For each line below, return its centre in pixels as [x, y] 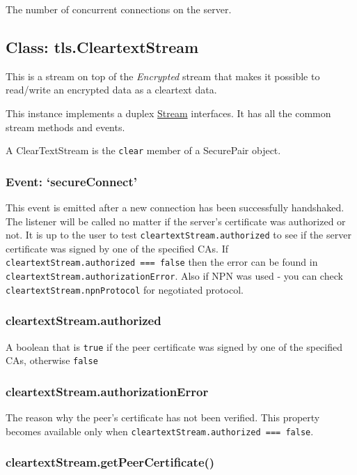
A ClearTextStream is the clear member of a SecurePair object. [143, 150]
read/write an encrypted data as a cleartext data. [111, 90]
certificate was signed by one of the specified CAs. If [117, 248]
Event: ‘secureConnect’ [71, 181]
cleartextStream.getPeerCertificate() [110, 462]
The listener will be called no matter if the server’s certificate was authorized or [176, 221]
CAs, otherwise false [52, 360]
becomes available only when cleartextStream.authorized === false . [160, 431]
